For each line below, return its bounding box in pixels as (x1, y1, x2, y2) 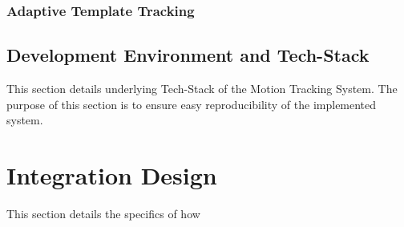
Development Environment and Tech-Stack (6, 43, 370, 67)
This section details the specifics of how (6, 205, 200, 221)
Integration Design (6, 159, 217, 192)
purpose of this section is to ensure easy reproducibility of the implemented (6, 95, 377, 112)
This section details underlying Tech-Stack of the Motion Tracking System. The (6, 80, 398, 97)
